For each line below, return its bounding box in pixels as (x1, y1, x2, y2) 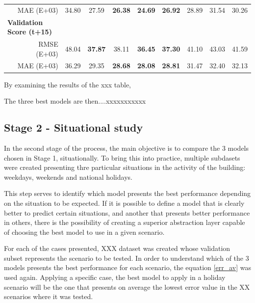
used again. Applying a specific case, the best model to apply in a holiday (4, 272, 226, 282)
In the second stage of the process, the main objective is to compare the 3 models (4, 142, 249, 153)
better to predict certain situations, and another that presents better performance (4, 207, 250, 218)
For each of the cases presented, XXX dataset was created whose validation (4, 243, 230, 253)
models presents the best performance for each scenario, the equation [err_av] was (4, 262, 251, 273)
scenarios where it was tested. (4, 291, 93, 302)
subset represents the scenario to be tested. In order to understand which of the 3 (4, 252, 249, 263)
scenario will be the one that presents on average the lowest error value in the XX (4, 281, 250, 292)
